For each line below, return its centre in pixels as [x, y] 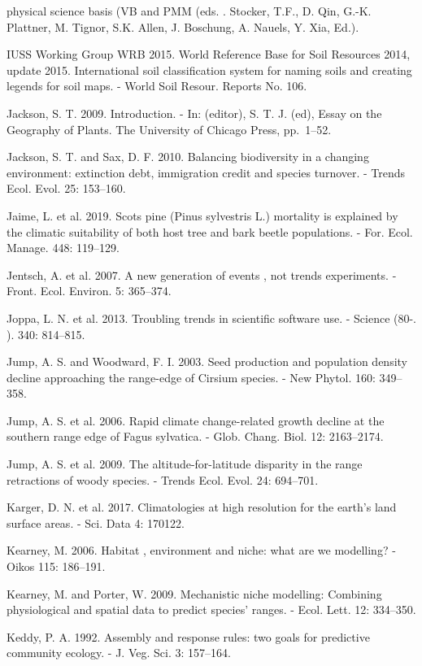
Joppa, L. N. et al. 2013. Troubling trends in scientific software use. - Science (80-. [212, 318]
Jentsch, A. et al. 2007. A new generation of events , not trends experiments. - [202, 274]
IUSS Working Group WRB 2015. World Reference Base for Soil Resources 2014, [209, 54]
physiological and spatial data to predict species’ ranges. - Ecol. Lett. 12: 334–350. [211, 609]
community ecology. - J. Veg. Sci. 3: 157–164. [119, 653]
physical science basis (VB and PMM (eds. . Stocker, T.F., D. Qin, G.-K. [189, 11]
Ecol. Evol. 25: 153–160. [66, 188]
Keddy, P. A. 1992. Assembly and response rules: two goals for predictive [188, 636]
